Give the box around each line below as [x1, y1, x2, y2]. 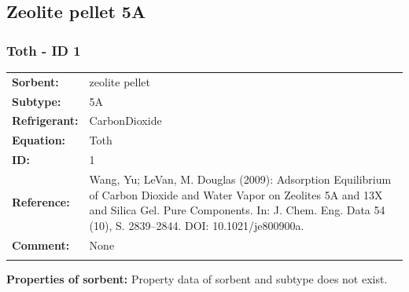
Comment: [12, 236, 70, 253]
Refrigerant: [12, 112, 79, 129]
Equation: [12, 132, 66, 148]
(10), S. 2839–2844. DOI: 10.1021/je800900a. [89, 217, 304, 233]
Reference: [12, 194, 70, 210]
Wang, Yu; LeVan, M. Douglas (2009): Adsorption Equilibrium [89, 170, 392, 187]
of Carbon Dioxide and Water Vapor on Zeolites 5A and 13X [89, 186, 383, 203]
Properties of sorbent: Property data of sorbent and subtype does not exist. [6, 270, 388, 287]
